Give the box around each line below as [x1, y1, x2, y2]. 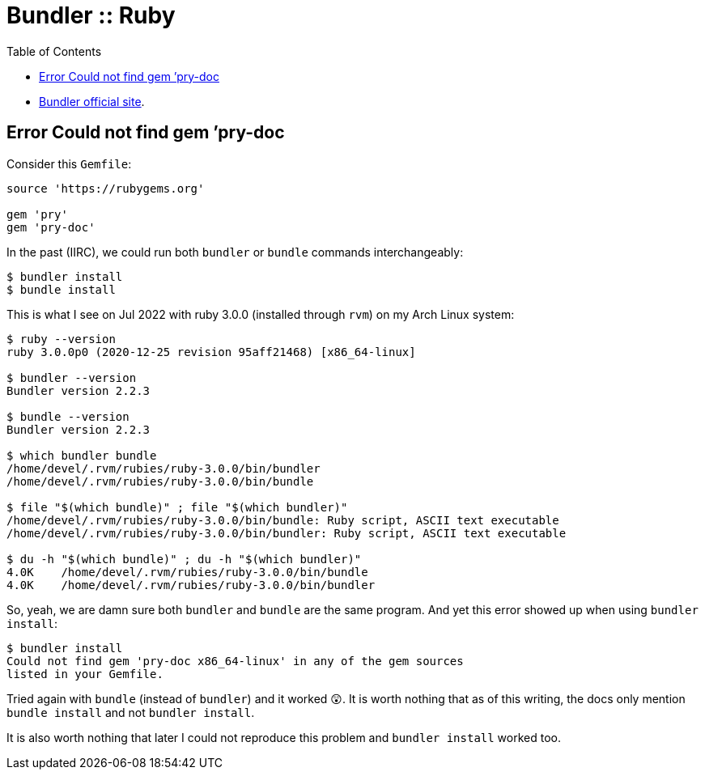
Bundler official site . [39, 94, 145, 108]
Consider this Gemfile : [6, 156, 132, 171]
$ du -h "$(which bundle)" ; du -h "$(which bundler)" [6, 552, 362, 566]
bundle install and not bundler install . [6, 705, 255, 719]
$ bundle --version [6, 409, 130, 423]
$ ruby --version [6, 332, 116, 346]
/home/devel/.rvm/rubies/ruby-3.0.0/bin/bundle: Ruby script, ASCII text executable [6, 513, 559, 527]
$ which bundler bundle [6, 448, 157, 462]
